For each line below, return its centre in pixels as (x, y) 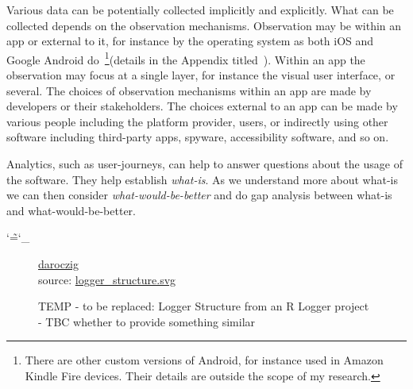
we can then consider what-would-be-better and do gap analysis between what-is (199, 195)
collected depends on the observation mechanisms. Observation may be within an (204, 25)
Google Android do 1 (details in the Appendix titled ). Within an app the (186, 58)
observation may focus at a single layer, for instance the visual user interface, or (201, 75)
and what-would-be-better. (71, 210)
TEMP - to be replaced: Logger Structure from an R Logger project (204, 306)
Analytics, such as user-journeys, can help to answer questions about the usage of (205, 164)
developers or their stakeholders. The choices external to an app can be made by (202, 106)
